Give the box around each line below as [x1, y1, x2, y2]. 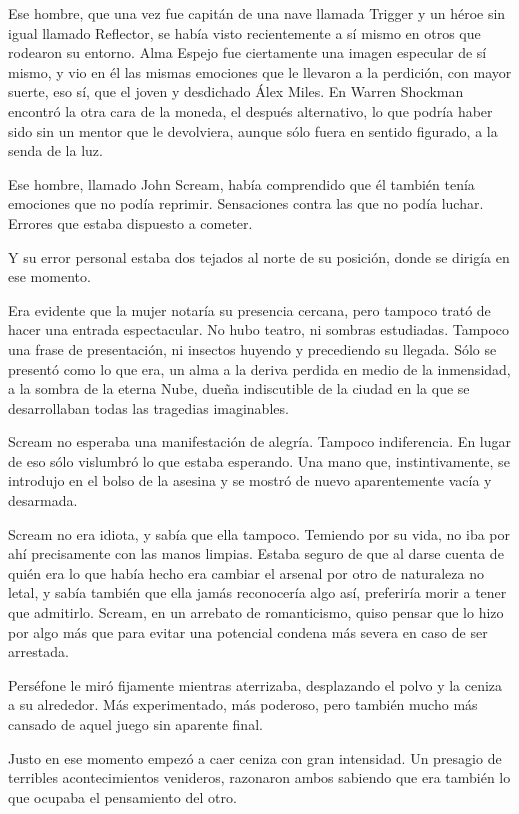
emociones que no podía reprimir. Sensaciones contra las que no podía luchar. [8, 193, 484, 214]
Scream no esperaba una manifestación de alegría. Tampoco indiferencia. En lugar [8, 431, 512, 452]
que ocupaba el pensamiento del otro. [8, 786, 237, 807]
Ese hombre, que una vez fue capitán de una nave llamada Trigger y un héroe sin [8, 3, 506, 23]
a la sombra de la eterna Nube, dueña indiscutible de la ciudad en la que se [8, 378, 470, 399]
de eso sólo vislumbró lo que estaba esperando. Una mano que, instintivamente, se [8, 450, 510, 471]
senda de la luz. [8, 140, 103, 161]
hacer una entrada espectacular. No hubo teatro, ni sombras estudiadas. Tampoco [8, 319, 510, 340]
